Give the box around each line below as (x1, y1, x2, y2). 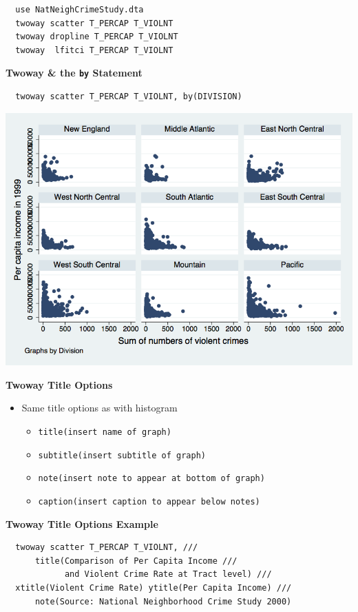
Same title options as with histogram (21, 400, 178, 415)
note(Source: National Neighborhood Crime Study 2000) (34, 596, 292, 606)
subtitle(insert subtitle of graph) (38, 450, 206, 460)
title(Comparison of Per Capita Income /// (34, 555, 238, 566)
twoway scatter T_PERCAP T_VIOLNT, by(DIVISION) (15, 92, 242, 102)
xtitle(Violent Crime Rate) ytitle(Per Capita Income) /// (15, 582, 292, 593)
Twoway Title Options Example (6, 516, 158, 531)
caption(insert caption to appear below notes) (38, 496, 260, 507)
